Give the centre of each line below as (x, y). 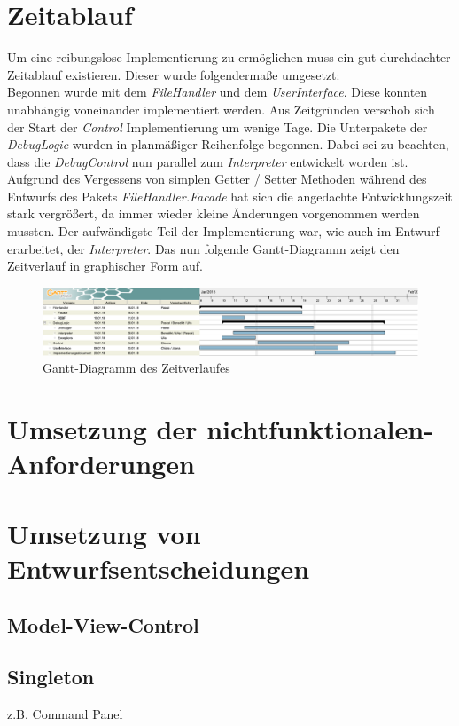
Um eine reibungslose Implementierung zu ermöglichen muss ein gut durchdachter (229, 57)
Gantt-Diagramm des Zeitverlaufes (136, 368)
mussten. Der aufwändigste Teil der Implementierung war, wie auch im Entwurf (223, 231)
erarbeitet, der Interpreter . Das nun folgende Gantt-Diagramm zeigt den (203, 248)
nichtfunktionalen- (320, 429)
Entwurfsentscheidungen (159, 568)
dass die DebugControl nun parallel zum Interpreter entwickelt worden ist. (208, 161)
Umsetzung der (102, 429)
